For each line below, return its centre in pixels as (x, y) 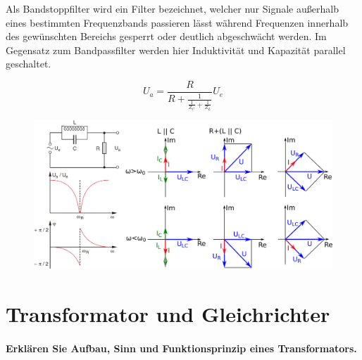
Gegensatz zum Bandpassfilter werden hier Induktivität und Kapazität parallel (176, 50)
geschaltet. (29, 64)
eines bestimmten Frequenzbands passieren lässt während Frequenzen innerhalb (177, 22)
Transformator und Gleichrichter (168, 313)
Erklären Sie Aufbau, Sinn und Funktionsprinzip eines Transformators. (181, 348)
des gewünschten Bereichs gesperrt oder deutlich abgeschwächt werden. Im (166, 36)
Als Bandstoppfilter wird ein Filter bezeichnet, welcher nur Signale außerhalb (172, 8)
